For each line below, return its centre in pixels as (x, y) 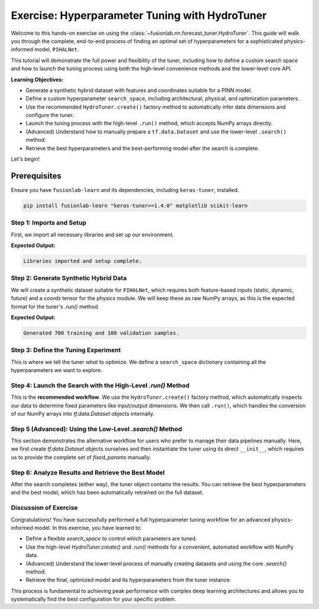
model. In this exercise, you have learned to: (88, 527)
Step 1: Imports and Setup (49, 223)
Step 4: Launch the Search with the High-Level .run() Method (100, 385)
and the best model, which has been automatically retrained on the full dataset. (107, 493)
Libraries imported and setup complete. (82, 261)
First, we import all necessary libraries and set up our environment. (92, 235)
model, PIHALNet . (57, 50)
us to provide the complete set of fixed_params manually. (81, 457)
